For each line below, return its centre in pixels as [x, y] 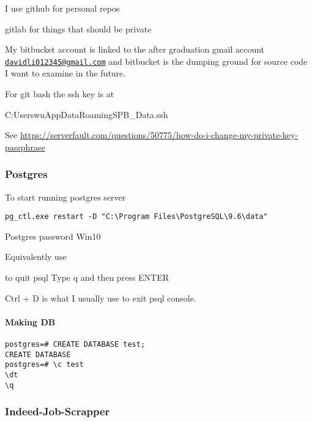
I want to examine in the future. [65, 73]
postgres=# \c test [44, 365]
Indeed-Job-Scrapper [58, 411]
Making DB [30, 321]
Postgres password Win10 [53, 236]
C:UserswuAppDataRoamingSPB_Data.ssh [87, 114]
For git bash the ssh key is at [60, 94]
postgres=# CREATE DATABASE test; [75, 345]
